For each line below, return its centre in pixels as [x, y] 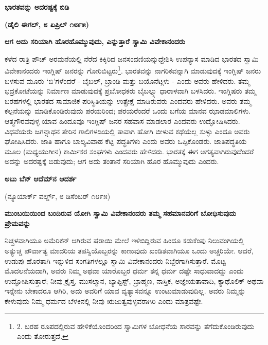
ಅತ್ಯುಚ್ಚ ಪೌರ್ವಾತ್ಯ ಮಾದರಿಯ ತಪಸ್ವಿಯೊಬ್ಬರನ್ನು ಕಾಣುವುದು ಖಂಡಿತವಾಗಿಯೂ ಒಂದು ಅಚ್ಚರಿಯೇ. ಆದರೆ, [129, 250]
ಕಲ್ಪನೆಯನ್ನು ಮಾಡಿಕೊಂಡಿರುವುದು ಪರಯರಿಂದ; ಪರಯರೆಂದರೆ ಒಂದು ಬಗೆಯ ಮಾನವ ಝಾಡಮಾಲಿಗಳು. [128, 111]
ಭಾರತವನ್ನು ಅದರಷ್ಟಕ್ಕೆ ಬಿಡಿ [37, 7]
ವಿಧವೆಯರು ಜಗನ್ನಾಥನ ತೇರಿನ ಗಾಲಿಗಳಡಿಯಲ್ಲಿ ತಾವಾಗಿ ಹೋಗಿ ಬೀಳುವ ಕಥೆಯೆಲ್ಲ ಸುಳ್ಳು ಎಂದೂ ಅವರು [127, 131]
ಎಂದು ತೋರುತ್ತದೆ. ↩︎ [42, 336]
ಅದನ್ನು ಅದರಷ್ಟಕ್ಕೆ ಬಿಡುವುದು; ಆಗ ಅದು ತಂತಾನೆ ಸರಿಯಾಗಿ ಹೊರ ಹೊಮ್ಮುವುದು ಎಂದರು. [112, 161]
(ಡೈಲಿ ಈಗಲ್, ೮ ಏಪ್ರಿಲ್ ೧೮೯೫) [47, 24]
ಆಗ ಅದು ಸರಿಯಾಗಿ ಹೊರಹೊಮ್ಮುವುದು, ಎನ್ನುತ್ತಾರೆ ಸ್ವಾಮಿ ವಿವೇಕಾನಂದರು [95, 41]
